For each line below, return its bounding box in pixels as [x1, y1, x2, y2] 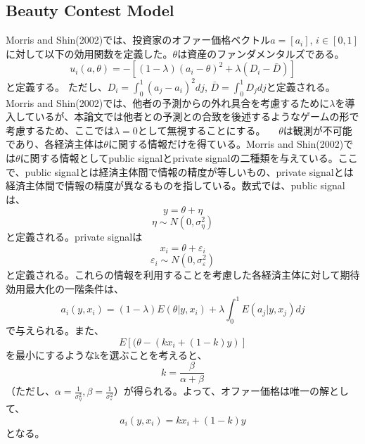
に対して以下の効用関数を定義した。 [6, 46, 173, 61]
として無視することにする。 [137, 122, 266, 137]
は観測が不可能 [283, 122, 352, 137]
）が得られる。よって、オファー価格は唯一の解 [113, 383, 329, 398]
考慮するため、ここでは [6, 122, 114, 137]
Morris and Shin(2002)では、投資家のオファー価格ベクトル [6, 32, 271, 47]
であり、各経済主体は [6, 137, 104, 151]
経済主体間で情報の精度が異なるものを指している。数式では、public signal [6, 178, 345, 193]
